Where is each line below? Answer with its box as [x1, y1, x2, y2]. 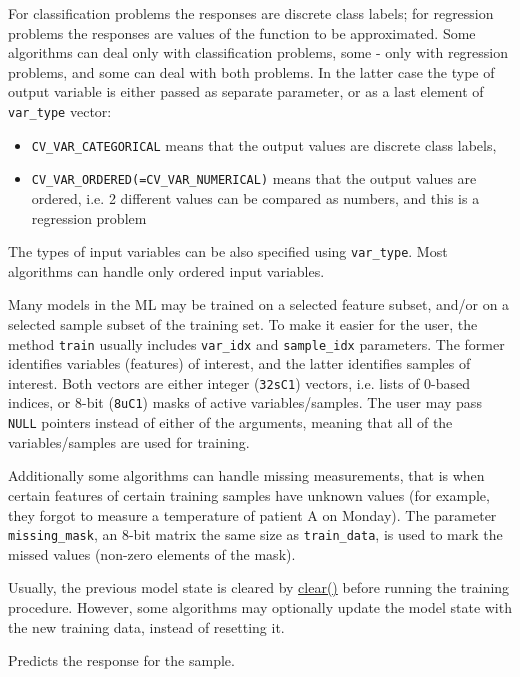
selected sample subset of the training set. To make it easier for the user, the [8, 313, 478, 334]
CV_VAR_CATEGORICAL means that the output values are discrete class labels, [31, 134, 497, 155]
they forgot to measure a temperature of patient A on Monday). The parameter [8, 504, 497, 525]
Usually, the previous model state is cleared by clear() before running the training [8, 577, 510, 598]
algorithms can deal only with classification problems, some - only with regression [8, 42, 509, 63]
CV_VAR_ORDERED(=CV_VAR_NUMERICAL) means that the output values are [31, 168, 477, 189]
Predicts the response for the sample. [8, 650, 235, 671]
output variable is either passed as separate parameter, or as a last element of [8, 81, 484, 102]
